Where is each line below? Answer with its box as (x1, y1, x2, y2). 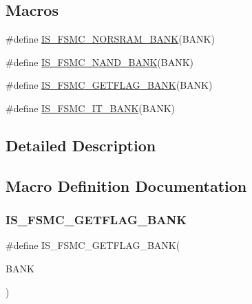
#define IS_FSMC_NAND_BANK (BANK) (6, 54, 194, 69)
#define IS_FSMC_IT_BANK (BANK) (6, 100, 175, 115)
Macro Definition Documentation (6, 175, 247, 196)
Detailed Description (6, 134, 156, 155)
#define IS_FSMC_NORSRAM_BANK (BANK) (6, 32, 215, 46)
